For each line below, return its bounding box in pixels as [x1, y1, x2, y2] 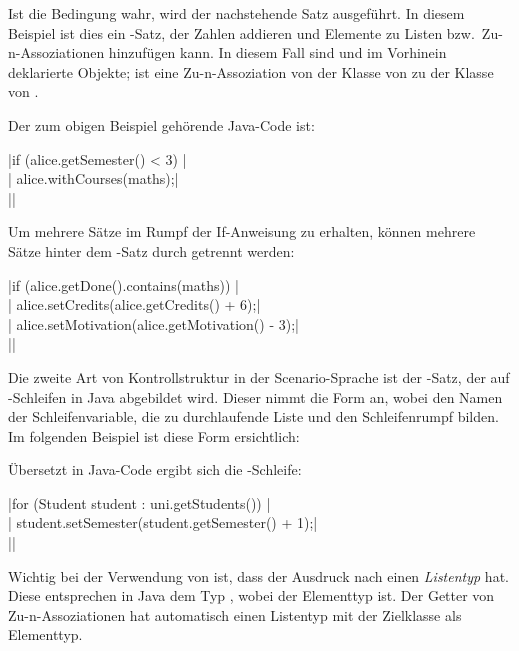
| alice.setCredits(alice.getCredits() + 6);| [8, 294, 261, 315]
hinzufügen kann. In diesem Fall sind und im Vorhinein [108, 42, 447, 63]
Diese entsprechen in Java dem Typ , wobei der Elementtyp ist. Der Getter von [8, 585, 495, 606]
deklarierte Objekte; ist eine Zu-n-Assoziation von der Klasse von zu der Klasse [8, 61, 494, 82]
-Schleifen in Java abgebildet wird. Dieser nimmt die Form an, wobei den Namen [8, 386, 503, 407]
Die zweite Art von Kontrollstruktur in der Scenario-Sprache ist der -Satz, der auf [8, 366, 510, 387]
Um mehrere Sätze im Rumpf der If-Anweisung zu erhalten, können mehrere [8, 221, 476, 242]
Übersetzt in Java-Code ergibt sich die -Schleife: [8, 459, 302, 480]
